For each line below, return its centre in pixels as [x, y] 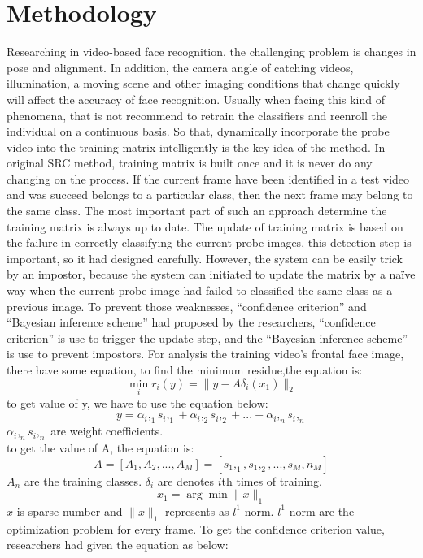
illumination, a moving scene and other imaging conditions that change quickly [203, 83]
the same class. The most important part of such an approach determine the [197, 211]
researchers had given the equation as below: [118, 545]
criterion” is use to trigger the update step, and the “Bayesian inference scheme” [207, 337]
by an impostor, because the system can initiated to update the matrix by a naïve [211, 274]
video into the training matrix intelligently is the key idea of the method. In [196, 147]
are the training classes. [83, 480]
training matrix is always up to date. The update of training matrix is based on [205, 226]
